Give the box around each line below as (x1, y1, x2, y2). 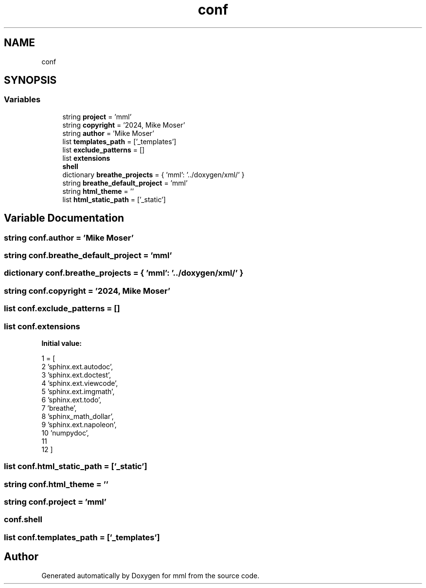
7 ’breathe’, (41, 403, 77, 412)
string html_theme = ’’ (62, 187, 134, 195)
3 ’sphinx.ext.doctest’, (41, 370, 111, 379)
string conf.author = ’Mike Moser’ (4, 232, 134, 243)
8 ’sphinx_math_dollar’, (41, 412, 114, 420)
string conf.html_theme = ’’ (4, 479, 108, 489)
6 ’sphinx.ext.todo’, (41, 395, 102, 404)
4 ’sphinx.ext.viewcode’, (41, 379, 118, 387)
